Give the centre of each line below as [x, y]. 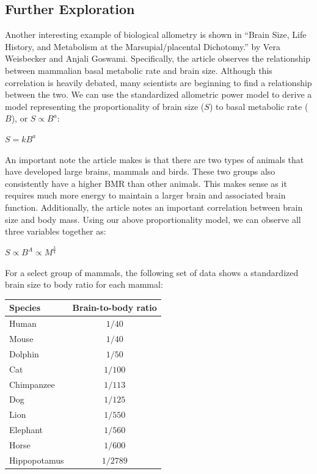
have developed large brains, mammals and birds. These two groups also [140, 171]
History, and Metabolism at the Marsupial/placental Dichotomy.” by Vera [143, 46]
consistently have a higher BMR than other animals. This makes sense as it [146, 183]
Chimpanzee [32, 384]
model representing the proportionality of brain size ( [105, 106]
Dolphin [24, 353]
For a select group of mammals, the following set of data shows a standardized [152, 272]
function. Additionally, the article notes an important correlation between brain [154, 207]
